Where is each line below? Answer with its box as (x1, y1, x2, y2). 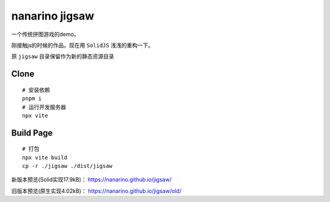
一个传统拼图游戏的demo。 (11, 31, 79, 38)
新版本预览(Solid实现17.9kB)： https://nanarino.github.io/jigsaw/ (11, 176, 172, 183)
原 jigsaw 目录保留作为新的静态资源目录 (11, 52, 114, 60)
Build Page (11, 128, 53, 138)
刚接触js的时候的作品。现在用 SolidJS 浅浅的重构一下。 (11, 41, 154, 49)
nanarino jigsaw (11, 9, 95, 23)
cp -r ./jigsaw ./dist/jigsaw (22, 162, 113, 170)
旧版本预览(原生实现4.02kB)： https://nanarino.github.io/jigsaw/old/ (11, 187, 182, 195)
